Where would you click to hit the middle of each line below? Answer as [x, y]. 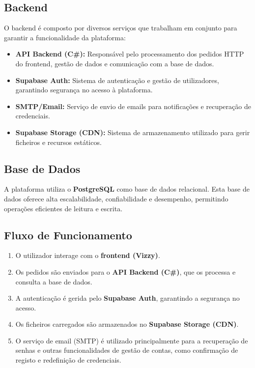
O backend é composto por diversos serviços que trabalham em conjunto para [121, 28]
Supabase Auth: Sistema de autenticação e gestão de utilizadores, [117, 80]
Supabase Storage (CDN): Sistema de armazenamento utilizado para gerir [133, 132]
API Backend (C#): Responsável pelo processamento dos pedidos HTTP [130, 54]
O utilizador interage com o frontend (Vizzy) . [88, 255]
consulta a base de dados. [54, 281]
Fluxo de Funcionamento [68, 235]
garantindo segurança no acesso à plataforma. [84, 90]
